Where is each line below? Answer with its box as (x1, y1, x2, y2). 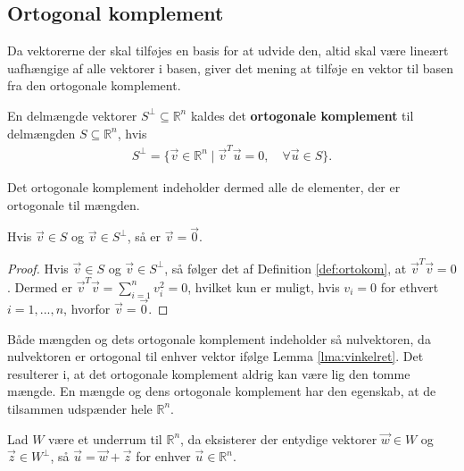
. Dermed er (7, 277, 72, 296)
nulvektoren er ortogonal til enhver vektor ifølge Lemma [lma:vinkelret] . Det (7, 347, 424, 366)
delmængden (7, 123, 76, 142)
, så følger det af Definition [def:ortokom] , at (164, 258, 407, 277)
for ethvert (380, 277, 439, 296)
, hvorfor (63, 299, 111, 317)
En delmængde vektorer (7, 105, 137, 124)
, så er (127, 227, 162, 246)
